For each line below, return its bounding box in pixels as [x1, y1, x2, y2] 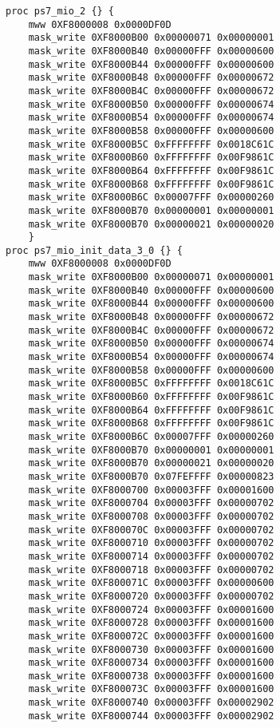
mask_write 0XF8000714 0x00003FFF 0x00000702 [28, 550, 274, 562]
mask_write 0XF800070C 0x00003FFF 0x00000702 [28, 524, 274, 536]
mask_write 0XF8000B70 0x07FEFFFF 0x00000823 [28, 470, 274, 482]
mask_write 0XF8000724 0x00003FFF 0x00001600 [28, 603, 274, 615]
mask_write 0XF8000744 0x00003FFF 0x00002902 [28, 710, 274, 722]
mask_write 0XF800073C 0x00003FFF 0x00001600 [28, 683, 274, 695]
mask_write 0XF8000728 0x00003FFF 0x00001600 [28, 617, 274, 629]
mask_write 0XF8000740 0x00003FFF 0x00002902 [28, 697, 274, 709]
